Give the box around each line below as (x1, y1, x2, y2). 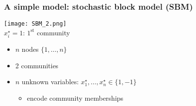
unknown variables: (21, 76, 79, 87)
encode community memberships (27, 92, 124, 103)
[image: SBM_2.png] (4, 20, 66, 28)
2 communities (15, 60, 59, 70)
